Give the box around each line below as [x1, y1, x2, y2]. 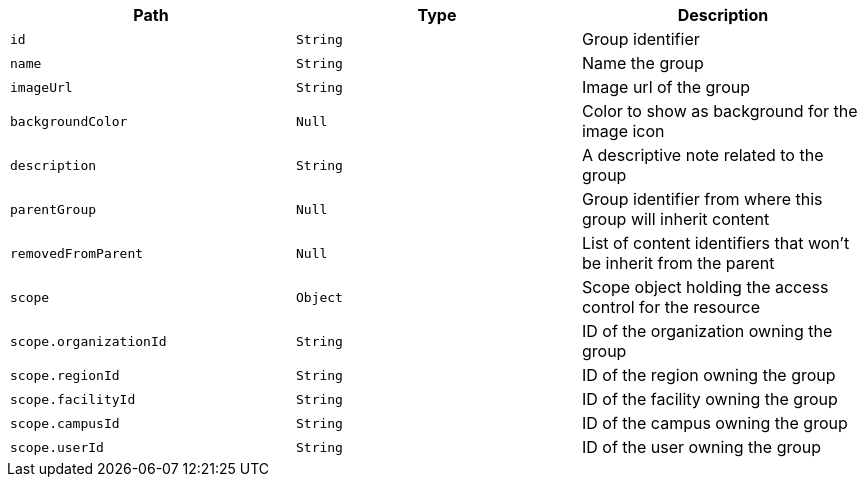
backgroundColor [10, 113, 128, 129]
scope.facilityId [10, 391, 136, 407]
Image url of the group [581, 77, 750, 97]
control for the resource [581, 297, 761, 317]
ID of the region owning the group [581, 365, 836, 385]
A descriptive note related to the [581, 145, 824, 165]
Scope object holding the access [581, 277, 829, 297]
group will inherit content [581, 209, 770, 229]
